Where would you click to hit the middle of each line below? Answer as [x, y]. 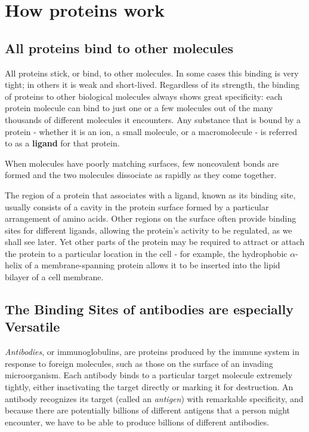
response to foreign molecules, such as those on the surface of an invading [139, 363]
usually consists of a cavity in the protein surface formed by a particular [137, 206]
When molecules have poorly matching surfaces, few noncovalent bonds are [142, 163]
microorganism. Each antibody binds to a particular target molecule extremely [149, 375]
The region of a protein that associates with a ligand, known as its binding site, [150, 194]
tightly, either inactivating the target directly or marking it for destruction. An [149, 387]
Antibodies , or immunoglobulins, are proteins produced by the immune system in [152, 352]
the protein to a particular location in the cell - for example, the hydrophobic [146, 253]
